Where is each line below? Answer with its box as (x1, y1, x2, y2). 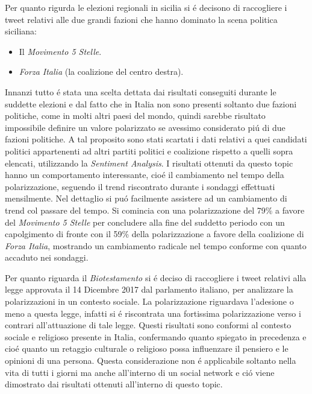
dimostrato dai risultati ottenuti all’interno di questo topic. (5, 378, 223, 390)
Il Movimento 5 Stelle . (19, 45, 102, 57)
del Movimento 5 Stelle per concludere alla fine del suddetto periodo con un (5, 215, 285, 228)
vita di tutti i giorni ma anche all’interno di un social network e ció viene (5, 366, 275, 378)
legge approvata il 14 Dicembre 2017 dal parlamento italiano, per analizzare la (5, 283, 293, 296)
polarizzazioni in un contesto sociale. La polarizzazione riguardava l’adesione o (5, 295, 294, 308)
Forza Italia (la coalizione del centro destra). (19, 65, 184, 78)
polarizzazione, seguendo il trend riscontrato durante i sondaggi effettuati (5, 180, 275, 192)
